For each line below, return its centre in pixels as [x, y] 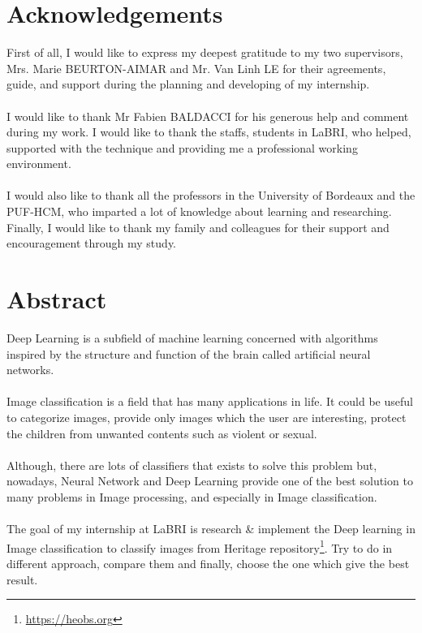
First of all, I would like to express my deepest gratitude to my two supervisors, [205, 52]
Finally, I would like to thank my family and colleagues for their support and [198, 227]
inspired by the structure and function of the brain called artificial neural [189, 353]
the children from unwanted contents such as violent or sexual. [162, 433]
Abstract [57, 299]
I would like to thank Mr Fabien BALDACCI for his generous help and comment [208, 116]
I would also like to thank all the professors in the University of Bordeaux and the [211, 195]
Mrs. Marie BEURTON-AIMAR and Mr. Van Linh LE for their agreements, [196, 68]
